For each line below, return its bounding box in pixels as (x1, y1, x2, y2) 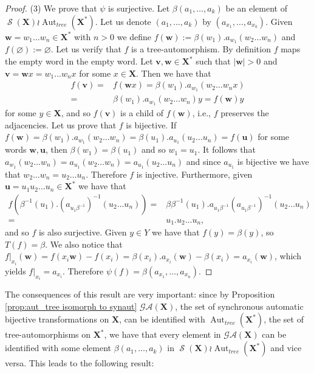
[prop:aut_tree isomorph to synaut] (5, 299, 137, 312)
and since (186, 155, 221, 167)
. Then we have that (136, 66, 211, 79)
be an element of (225, 2, 287, 14)
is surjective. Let (108, 2, 170, 14)
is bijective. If (126, 118, 177, 131)
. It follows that (197, 143, 256, 156)
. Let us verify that (50, 43, 121, 55)
